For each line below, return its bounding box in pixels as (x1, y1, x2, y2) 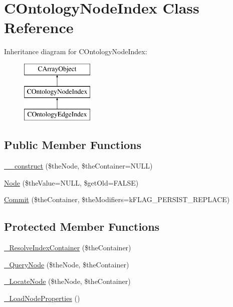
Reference (4, 17, 74, 38)
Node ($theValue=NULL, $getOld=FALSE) (4, 177, 139, 188)
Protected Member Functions (4, 219, 160, 234)
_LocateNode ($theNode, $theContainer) (4, 276, 131, 286)
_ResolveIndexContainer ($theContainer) (4, 242, 131, 253)
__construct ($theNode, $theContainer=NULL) (4, 161, 153, 171)
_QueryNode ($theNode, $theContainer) (4, 259, 129, 269)
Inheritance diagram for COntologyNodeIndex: (4, 46, 147, 57)
